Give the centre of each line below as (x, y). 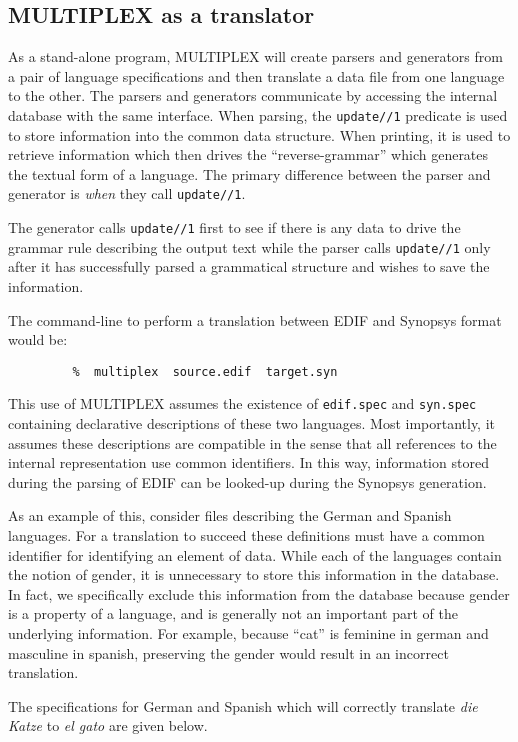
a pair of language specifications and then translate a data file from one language (256, 75)
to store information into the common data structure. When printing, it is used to (259, 134)
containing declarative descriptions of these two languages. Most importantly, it (252, 423)
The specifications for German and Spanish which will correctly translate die (243, 705)
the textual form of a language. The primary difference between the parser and (249, 173)
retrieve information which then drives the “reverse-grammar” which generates (248, 154)
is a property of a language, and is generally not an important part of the (233, 613)
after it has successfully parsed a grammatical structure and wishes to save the (249, 266)
